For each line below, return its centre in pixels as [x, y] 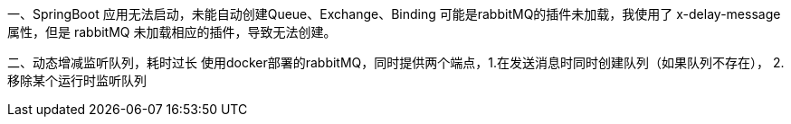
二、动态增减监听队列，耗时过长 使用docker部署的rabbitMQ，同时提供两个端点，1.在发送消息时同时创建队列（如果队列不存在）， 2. [396, 62]
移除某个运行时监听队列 [77, 80]
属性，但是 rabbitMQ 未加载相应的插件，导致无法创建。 [172, 32]
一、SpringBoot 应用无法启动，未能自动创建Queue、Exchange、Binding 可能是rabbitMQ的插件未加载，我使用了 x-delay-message [394, 14]
